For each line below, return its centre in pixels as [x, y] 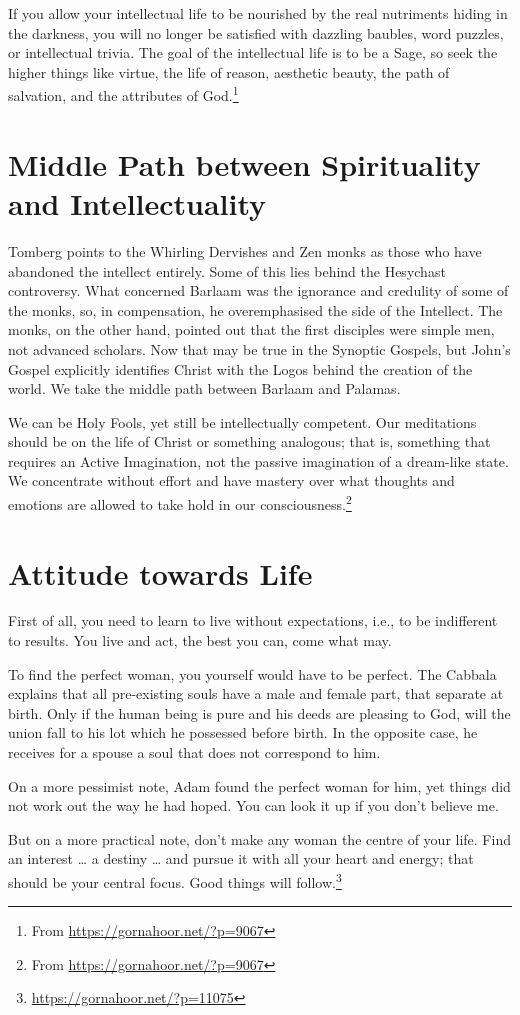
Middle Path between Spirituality [244, 163]
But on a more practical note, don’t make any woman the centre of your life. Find [259, 838]
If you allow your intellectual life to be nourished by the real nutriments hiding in [258, 13]
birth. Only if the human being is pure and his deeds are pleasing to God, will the [259, 712]
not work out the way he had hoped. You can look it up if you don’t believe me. [253, 805]
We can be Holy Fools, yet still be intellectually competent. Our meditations [242, 421]
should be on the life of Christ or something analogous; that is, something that [249, 441]
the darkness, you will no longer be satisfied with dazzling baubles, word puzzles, [256, 32]
